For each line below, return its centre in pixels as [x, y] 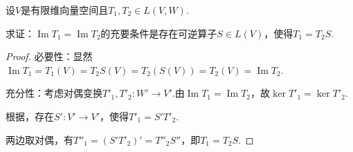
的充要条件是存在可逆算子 [159, 33]
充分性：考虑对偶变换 [54, 93]
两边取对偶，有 [39, 139]
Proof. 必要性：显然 [49, 56]
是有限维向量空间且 [65, 10]
